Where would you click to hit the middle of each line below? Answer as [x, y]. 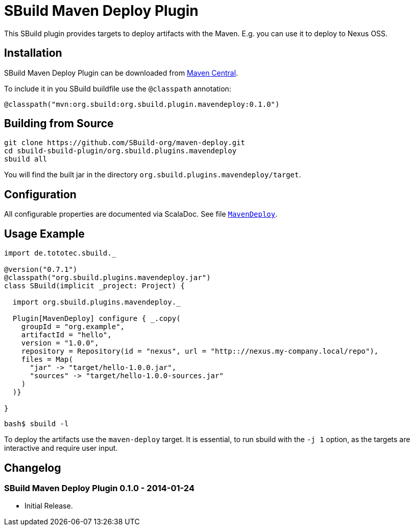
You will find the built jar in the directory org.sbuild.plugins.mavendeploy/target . [153, 175]
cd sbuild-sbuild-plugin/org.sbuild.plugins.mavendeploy [120, 151]
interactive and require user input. [61, 448]
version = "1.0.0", [60, 343]
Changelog [33, 468]
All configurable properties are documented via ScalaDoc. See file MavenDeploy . [141, 214]
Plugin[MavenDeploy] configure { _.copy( [96, 319]
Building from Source [59, 124]
